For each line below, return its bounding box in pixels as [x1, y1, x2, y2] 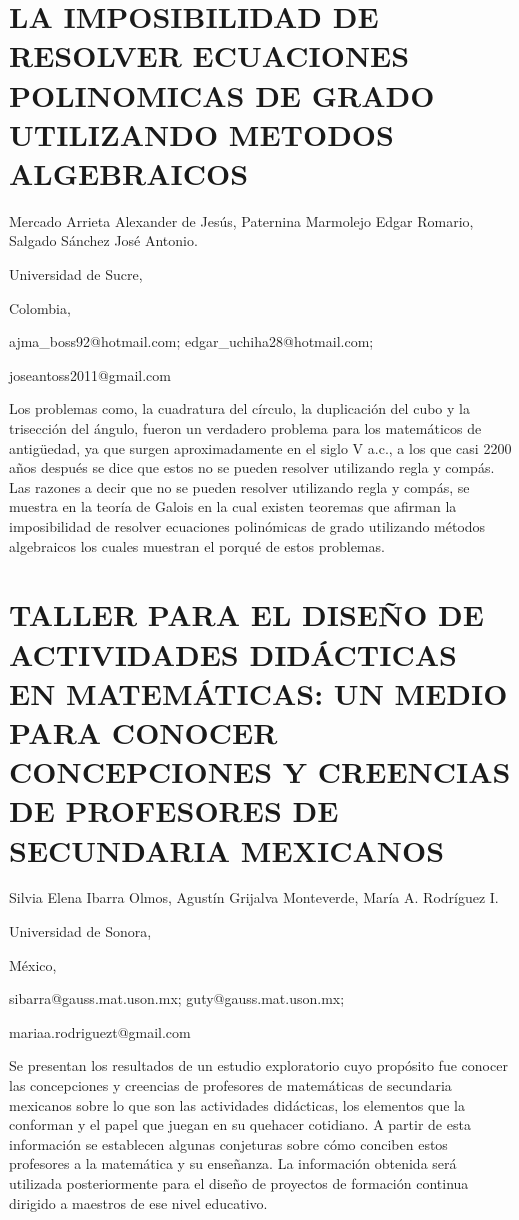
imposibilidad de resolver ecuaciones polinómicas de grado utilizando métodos [9, 516, 486, 536]
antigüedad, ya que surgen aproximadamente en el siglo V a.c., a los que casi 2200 [9, 437, 512, 458]
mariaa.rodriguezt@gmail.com [9, 1021, 191, 1042]
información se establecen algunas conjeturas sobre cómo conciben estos [9, 1133, 448, 1154]
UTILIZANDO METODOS [9, 113, 394, 154]
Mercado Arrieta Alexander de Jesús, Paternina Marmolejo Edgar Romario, [9, 210, 474, 231]
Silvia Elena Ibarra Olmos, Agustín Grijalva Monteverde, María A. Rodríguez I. [9, 887, 499, 908]
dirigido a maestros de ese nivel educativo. [9, 1192, 268, 1213]
